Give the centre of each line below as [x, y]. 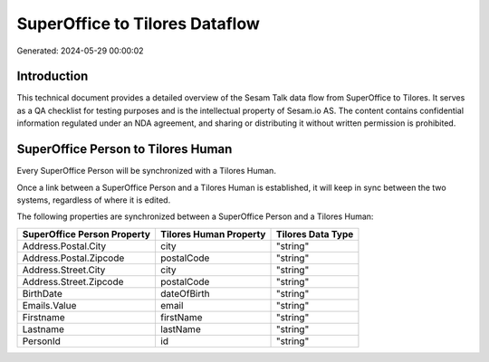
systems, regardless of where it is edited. [94, 200]
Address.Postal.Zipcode [73, 258]
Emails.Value [49, 305]
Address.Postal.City [64, 246]
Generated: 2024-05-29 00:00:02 [80, 51]
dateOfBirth [185, 293]
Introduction [53, 76]
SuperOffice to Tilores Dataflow [138, 24]
